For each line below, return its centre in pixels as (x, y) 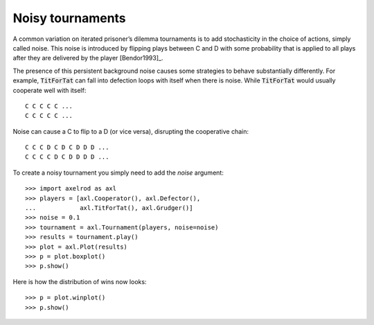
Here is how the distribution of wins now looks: (80, 281)
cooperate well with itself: (50, 90)
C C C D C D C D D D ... (67, 148)
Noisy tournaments (69, 18)
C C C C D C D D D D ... (67, 157)
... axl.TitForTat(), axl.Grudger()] (109, 208)
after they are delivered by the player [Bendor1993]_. (88, 58)
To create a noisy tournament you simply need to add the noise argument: (118, 173)
